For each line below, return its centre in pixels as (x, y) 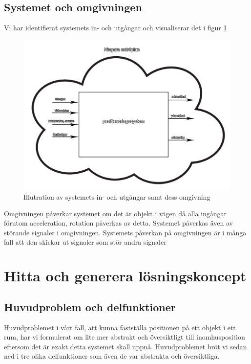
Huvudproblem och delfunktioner (90, 307)
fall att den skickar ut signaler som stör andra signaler (85, 242)
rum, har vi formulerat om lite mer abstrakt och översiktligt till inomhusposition (125, 337)
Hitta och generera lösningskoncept (125, 276)
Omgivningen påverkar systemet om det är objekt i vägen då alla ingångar (115, 213)
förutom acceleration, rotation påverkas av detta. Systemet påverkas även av (119, 223)
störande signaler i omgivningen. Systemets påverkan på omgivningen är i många (125, 232)
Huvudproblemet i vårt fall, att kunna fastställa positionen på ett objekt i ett (120, 327)
